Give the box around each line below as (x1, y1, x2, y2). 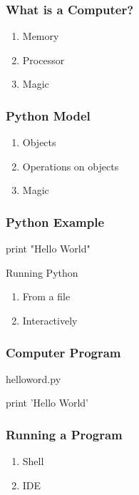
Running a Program (6, 425, 123, 443)
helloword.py (6, 371, 61, 386)
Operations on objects (22, 158, 119, 173)
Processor (22, 52, 65, 67)
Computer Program (6, 343, 121, 361)
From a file (22, 289, 71, 304)
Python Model (6, 106, 91, 124)
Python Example (6, 213, 105, 230)
